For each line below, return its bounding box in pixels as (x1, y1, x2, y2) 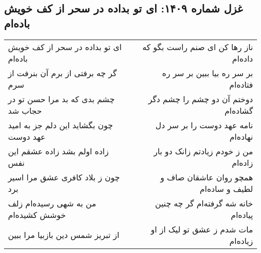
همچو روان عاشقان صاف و (160, 171, 253, 183)
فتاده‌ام (229, 78, 253, 90)
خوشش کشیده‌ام (8, 208, 66, 220)
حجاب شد (8, 104, 42, 116)
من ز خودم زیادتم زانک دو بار (154, 145, 253, 157)
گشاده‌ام (224, 104, 253, 116)
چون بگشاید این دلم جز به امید (8, 119, 113, 131)
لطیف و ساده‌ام (200, 182, 253, 194)
